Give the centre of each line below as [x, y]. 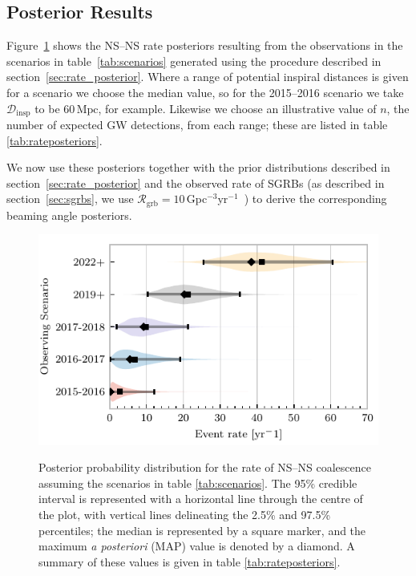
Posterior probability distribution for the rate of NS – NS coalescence [205, 467]
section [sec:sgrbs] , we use [70, 199]
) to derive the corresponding [315, 199]
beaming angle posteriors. [69, 215]
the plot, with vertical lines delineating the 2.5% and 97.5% [185, 514]
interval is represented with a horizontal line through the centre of [201, 499]
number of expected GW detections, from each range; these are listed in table [197, 125]
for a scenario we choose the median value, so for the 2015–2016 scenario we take [205, 92]
